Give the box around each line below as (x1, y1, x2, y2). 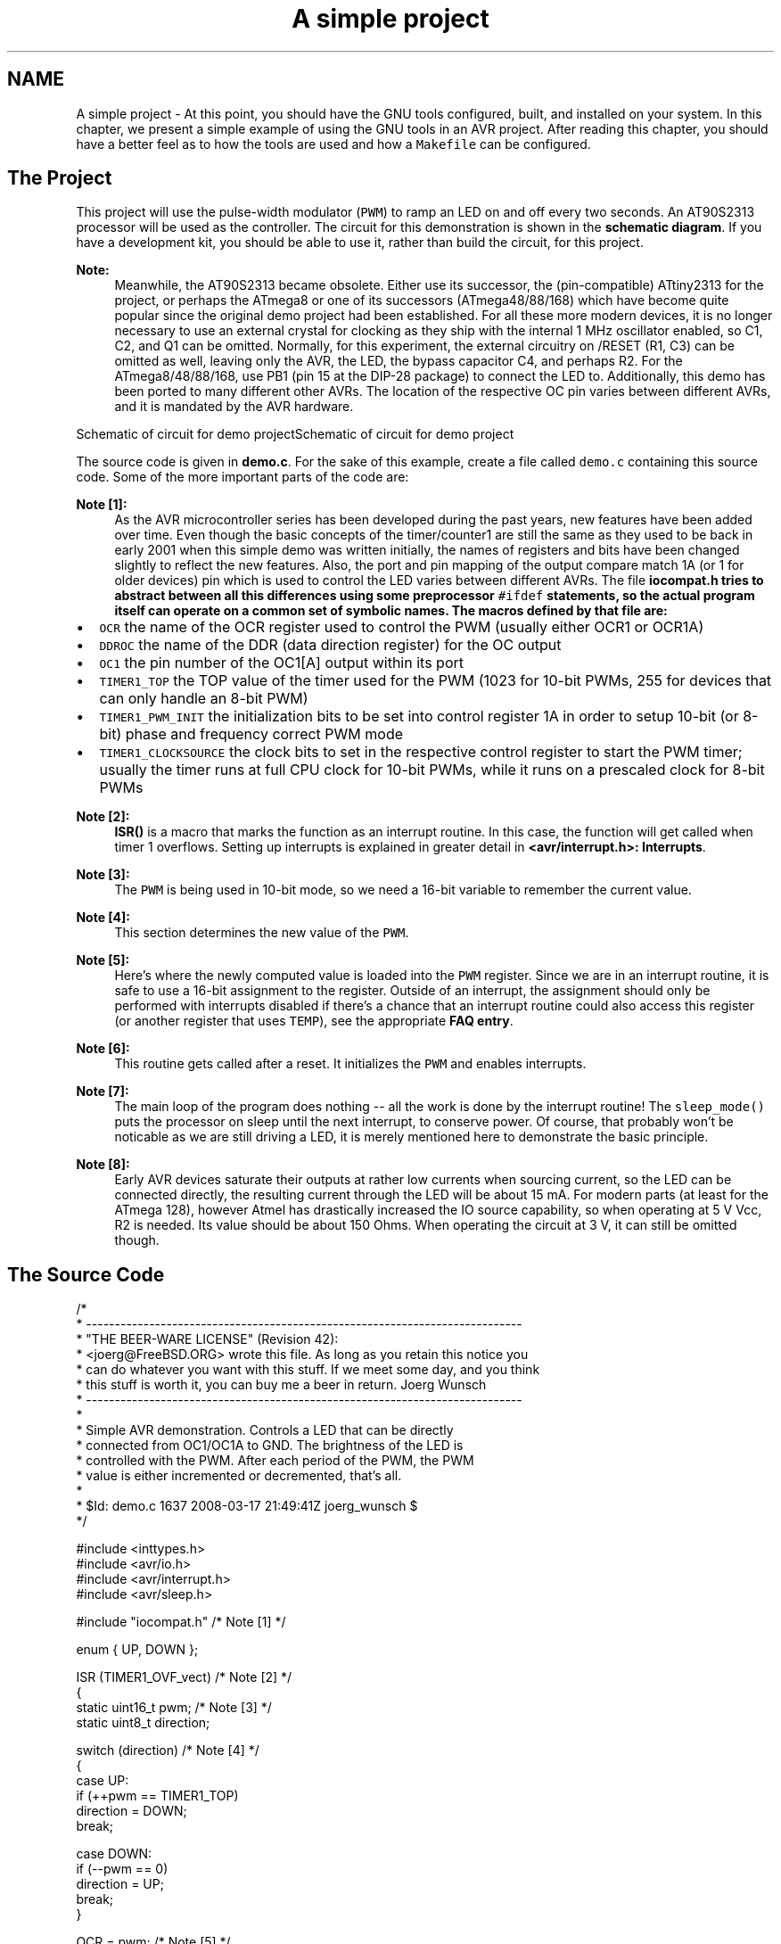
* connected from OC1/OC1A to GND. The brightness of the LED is (76, 1437, 464, 1454)
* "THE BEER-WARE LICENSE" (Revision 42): (76, 1331, 339, 1347)
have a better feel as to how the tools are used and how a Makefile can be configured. (76, 136, 591, 152)
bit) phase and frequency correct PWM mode (99, 725, 404, 744)
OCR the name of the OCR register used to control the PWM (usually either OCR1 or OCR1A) (99, 618, 704, 637)
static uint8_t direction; (76, 1715, 210, 1731)
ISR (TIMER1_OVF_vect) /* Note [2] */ (76, 1669, 292, 1685)
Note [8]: (76, 1157, 130, 1173)
